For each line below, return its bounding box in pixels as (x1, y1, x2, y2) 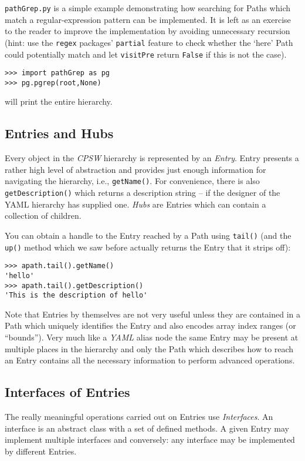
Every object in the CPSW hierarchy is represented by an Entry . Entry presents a (5, 152, 299, 164)
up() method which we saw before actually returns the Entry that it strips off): (5, 240, 291, 253)
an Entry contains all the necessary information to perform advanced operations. (5, 354, 295, 366)
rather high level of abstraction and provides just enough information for (5, 163, 266, 175)
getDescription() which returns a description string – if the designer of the (5, 186, 280, 199)
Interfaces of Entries (5, 383, 130, 401)
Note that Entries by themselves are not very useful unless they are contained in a (5, 308, 301, 320)
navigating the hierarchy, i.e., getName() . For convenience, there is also (5, 175, 260, 187)
